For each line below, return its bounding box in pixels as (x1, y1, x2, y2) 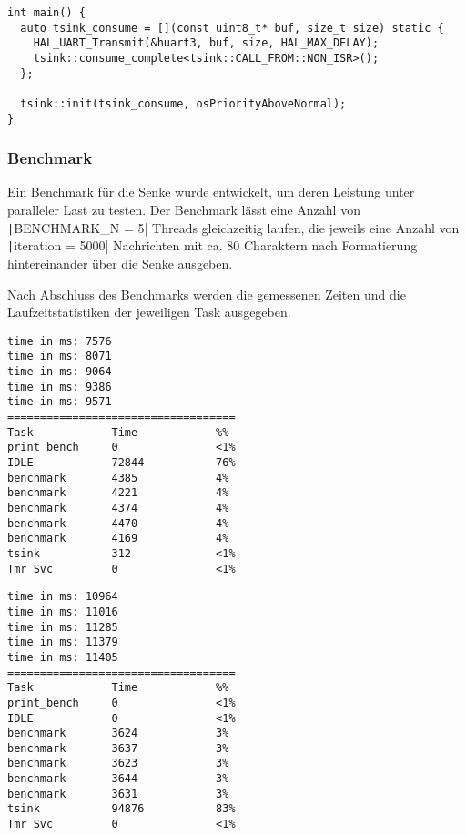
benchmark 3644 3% (7, 772, 229, 786)
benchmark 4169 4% (7, 532, 229, 545)
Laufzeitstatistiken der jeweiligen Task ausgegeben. (7, 302, 291, 321)
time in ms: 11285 (7, 620, 118, 634)
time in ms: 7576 (7, 334, 112, 348)
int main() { (7, 6, 86, 19)
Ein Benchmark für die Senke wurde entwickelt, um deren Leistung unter (7, 182, 415, 201)
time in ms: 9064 (7, 365, 112, 379)
